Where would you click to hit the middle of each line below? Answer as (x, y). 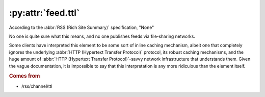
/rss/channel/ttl (37, 86)
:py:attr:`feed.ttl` (44, 13)
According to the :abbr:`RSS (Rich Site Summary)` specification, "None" (81, 27)
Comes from (25, 76)
